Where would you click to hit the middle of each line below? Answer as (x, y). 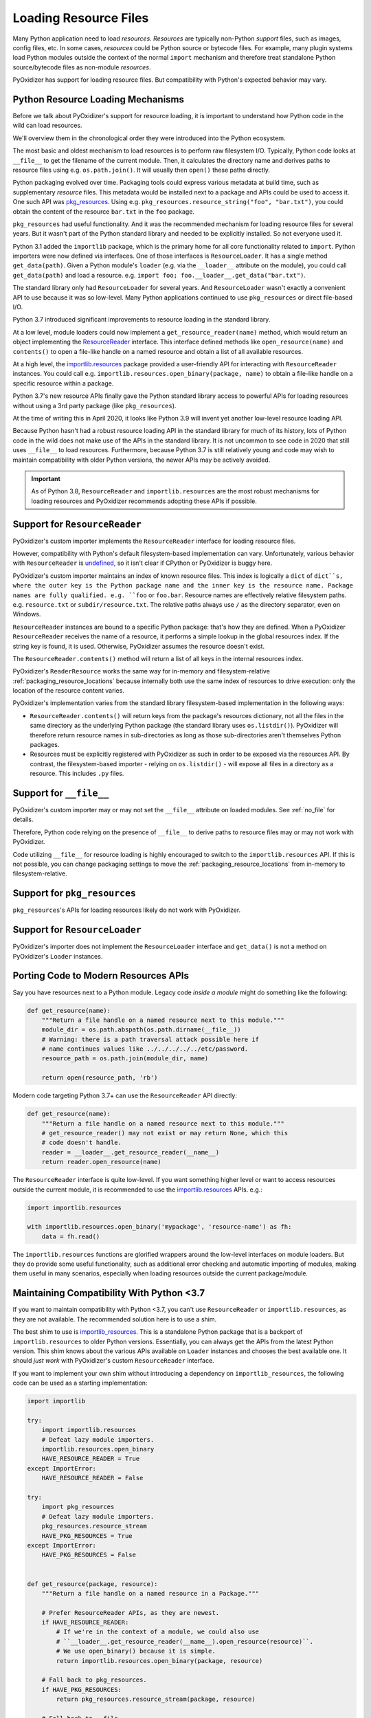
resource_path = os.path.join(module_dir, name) (125, 1059)
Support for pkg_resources (75, 893)
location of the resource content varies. (69, 691)
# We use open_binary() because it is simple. (136, 1651)
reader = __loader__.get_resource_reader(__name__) (131, 1152)
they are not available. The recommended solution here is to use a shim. (115, 1319)
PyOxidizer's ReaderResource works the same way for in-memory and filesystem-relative (142, 671)
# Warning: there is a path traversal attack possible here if (150, 1039)
